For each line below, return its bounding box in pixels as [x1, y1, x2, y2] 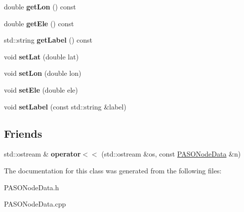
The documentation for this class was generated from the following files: [4, 165, 222, 175]
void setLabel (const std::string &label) [4, 101, 126, 111]
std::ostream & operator [4, 149, 81, 159]
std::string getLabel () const [4, 35, 92, 45]
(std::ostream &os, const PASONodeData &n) [101, 149, 241, 159]
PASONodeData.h [4, 182, 59, 192]
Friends [4, 125, 42, 141]
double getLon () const [4, 1, 76, 11]
